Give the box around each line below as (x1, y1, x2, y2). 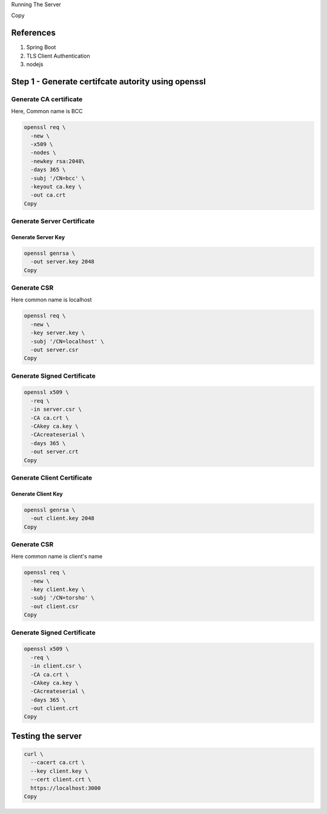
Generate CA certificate (11, 94, 83, 103)
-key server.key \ (30, 329, 85, 336)
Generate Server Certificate (11, 217, 95, 225)
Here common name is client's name (11, 553, 103, 560)
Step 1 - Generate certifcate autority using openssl (11, 76, 206, 87)
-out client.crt (30, 705, 79, 712)
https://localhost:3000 (30, 784, 101, 792)
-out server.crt (30, 448, 79, 455)
